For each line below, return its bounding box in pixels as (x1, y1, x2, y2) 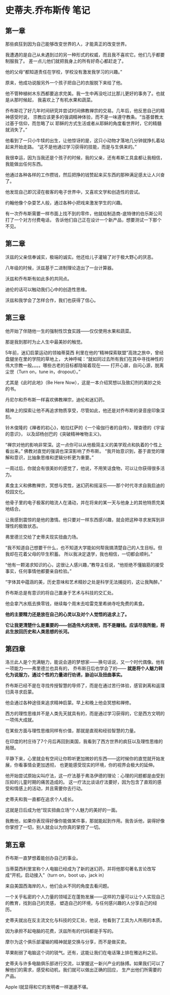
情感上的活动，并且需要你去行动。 (14, 786, 85, 792)
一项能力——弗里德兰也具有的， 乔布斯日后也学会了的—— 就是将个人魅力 (5, 665, 158, 671)
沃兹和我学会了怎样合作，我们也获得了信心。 (5, 297, 99, 303)
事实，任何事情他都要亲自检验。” (5, 568, 72, 574)
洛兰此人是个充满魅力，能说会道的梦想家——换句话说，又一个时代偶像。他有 (5, 659, 165, 665)
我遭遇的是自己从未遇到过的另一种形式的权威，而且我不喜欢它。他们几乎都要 (5, 52, 165, 57)
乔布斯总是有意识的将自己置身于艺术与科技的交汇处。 (5, 589, 116, 596)
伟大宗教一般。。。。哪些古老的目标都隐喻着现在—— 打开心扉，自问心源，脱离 (5, 362, 164, 368)
